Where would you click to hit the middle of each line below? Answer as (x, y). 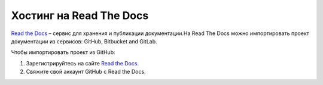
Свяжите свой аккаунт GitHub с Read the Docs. (86, 72)
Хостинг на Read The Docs (80, 15)
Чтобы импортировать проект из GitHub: (63, 52)
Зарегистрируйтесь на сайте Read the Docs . (83, 63)
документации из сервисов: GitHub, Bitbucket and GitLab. (84, 41)
